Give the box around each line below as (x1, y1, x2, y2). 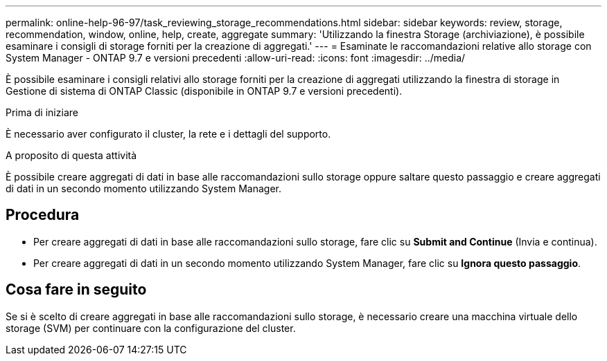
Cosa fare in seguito (6, 281, 147, 299)
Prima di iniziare (6, 107, 78, 118)
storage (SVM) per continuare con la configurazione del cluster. (6, 322, 296, 334)
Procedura (6, 206, 80, 224)
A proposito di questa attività (6, 149, 137, 161)
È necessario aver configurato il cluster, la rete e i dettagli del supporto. (6, 128, 331, 140)
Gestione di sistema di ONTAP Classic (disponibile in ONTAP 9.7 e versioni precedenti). (6, 85, 403, 97)
